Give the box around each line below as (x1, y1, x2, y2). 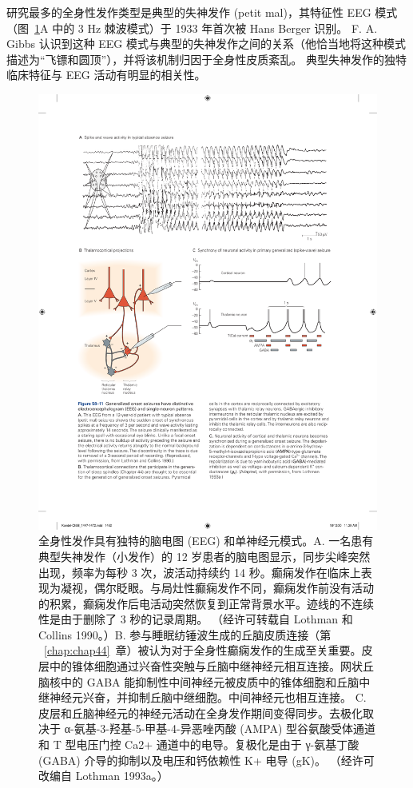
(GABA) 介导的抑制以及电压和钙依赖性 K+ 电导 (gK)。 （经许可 (38, 751, 375, 768)
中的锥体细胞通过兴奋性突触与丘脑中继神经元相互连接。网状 (49, 658, 363, 675)
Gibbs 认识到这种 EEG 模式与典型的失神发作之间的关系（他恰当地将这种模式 (6, 35, 407, 52)
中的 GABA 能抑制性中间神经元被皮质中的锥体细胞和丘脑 (60, 673, 359, 690)
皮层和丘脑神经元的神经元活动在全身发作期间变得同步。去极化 (38, 704, 363, 721)
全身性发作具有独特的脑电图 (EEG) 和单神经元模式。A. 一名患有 (38, 532, 374, 549)
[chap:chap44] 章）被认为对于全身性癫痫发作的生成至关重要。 (44, 642, 362, 659)
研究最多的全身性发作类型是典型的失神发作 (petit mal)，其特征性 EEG (6, 4, 371, 20)
